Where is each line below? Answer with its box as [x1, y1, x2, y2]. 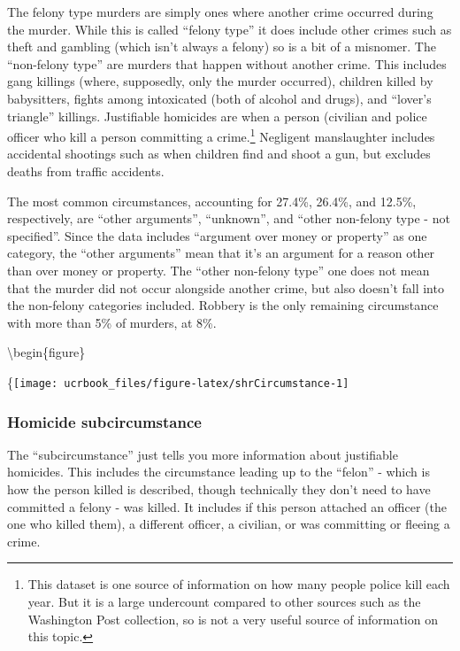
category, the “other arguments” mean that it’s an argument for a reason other [7, 244, 435, 262]
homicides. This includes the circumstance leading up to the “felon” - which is [7, 462, 430, 481]
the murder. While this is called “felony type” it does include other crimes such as [7, 19, 452, 38]
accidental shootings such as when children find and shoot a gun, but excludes [7, 144, 431, 163]
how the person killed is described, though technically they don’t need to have [7, 480, 431, 498]
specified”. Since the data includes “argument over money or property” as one [7, 226, 427, 244]
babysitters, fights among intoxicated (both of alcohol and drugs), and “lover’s [7, 89, 432, 107]
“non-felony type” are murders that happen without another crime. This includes [7, 54, 447, 73]
